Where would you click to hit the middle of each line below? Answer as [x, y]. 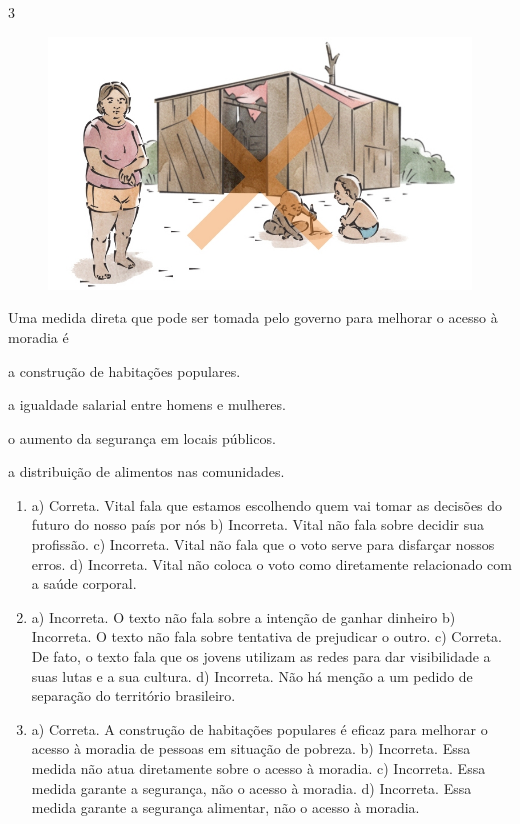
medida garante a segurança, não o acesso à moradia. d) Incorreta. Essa [251, 787]
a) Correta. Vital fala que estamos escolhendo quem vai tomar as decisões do [267, 504]
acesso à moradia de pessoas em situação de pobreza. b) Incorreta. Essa [251, 748]
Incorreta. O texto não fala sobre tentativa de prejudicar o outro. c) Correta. [266, 636]
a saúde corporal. [84, 583]
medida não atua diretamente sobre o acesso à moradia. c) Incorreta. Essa [258, 768]
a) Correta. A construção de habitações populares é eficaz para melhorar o [259, 728]
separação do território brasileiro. [133, 695]
